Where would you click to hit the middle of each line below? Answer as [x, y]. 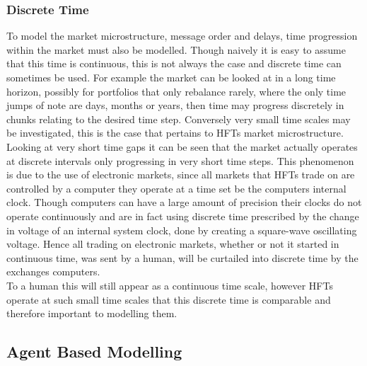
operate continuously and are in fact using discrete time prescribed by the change [183, 216]
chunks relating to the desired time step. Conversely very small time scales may [179, 119]
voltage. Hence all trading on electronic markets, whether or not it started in [173, 244]
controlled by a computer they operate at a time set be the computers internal [176, 188]
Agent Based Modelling [94, 351]
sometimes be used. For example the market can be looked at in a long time [171, 77]
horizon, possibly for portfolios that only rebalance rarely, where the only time [176, 91]
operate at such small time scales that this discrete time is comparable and [169, 299]
